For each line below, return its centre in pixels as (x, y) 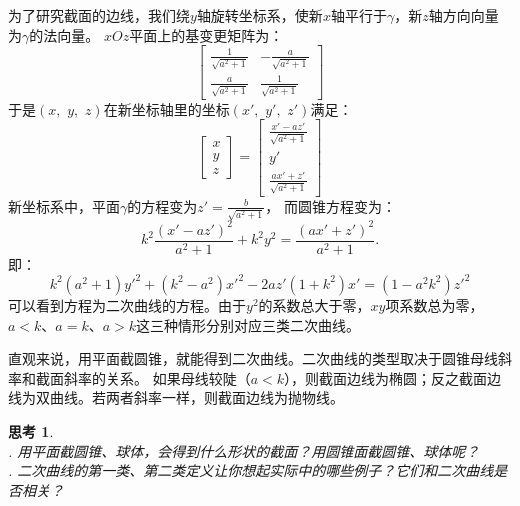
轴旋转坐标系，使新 (259, 15)
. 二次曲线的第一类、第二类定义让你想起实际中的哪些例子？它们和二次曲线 (251, 470)
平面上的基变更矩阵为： (206, 34)
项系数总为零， (434, 304)
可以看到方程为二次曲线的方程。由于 (127, 304)
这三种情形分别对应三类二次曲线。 (248, 324)
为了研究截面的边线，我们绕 (99, 15)
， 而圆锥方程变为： (331, 205)
